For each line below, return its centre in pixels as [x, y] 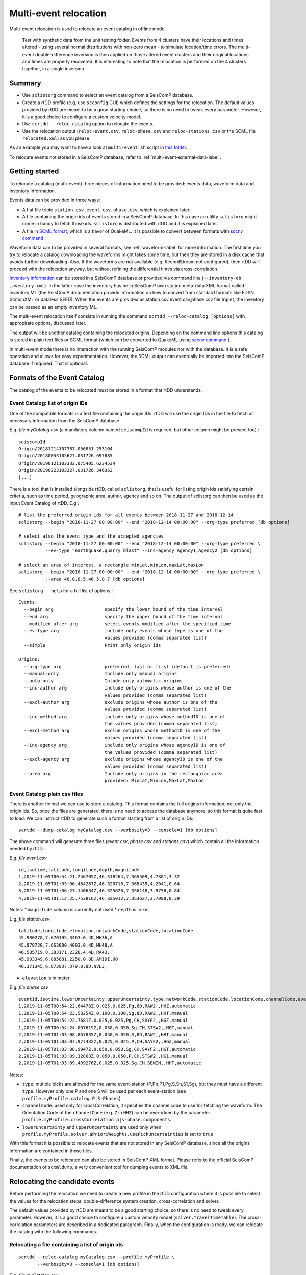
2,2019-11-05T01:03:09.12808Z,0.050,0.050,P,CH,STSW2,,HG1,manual [103, 1056]
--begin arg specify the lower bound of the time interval [123, 609]
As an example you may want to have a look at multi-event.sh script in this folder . [98, 147]
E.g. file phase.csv [29, 987]
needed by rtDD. [27, 849]
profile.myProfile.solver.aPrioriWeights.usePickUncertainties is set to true [118, 1134]
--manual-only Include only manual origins [100, 674]
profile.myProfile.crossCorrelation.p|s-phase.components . [97, 1120]
